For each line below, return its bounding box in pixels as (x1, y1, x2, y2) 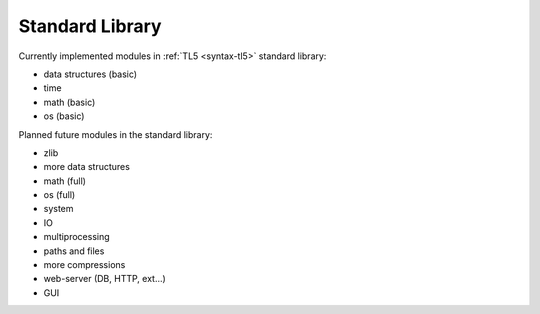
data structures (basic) (43, 68, 138, 80)
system (43, 203, 74, 215)
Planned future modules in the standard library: (18, 128, 213, 140)
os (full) (43, 189, 76, 201)
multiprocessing (43, 231, 110, 243)
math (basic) (43, 96, 96, 108)
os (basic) (43, 110, 85, 122)
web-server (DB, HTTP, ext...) (43, 273, 167, 285)
